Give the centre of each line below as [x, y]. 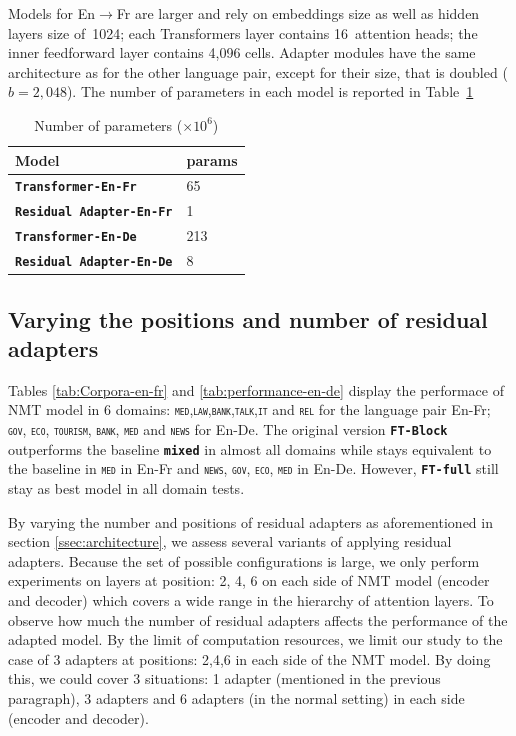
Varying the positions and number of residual [248, 318]
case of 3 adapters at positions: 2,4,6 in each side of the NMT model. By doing [249, 658]
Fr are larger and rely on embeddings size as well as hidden [298, 13]
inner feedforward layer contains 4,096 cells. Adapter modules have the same [242, 52]
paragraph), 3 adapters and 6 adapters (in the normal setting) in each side [236, 698]
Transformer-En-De [76, 237]
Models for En [52, 13]
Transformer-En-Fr [76, 187]
